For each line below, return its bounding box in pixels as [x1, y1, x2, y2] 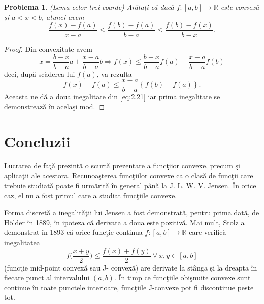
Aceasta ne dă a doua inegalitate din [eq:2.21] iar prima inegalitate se [4, 91, 220, 102]
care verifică [189, 227, 226, 238]
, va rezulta [96, 68, 132, 79]
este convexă [220, 2, 259, 12]
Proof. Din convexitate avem [4, 44, 92, 54]
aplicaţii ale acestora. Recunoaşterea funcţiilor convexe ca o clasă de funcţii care [4, 170, 253, 181]
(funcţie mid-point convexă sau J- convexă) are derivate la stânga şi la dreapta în [4, 262, 257, 273]
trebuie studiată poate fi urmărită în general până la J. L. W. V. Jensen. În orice [4, 180, 256, 191]
